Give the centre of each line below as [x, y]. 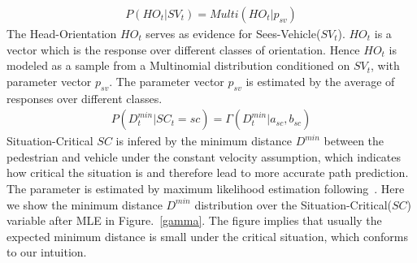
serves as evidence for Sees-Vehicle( [233, 34]
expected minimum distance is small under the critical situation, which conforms [207, 236]
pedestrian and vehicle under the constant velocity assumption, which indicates [204, 156]
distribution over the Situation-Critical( [293, 204]
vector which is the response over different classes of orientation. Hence [183, 49]
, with [385, 65]
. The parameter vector [167, 81]
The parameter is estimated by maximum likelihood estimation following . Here [206, 189]
